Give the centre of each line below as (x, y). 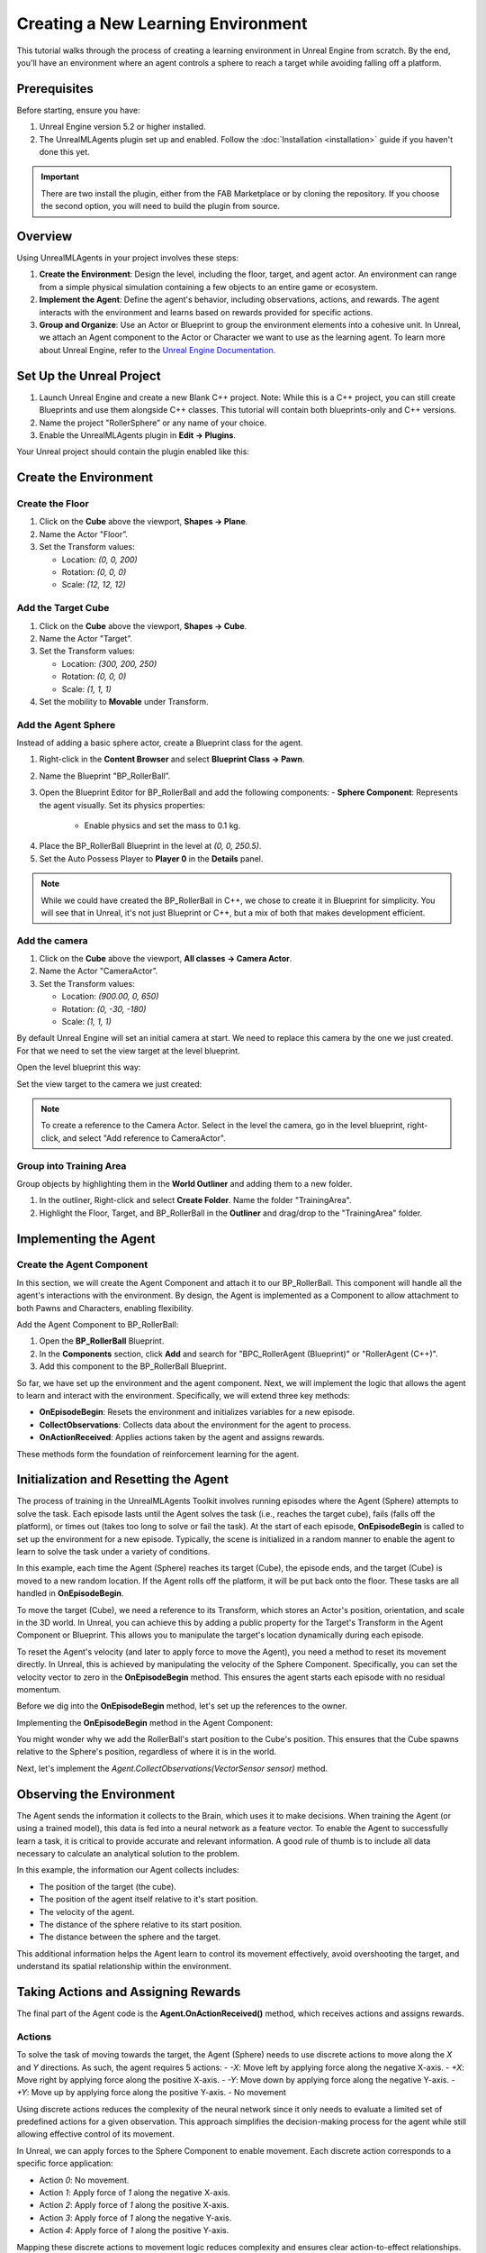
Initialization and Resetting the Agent (123, 1479)
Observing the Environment (96, 1794)
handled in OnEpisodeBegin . (70, 1593)
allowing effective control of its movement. (95, 2134)
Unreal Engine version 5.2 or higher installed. (122, 127)
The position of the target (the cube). (108, 1886)
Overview (45, 236)
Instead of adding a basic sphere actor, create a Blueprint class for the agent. (160, 743)
